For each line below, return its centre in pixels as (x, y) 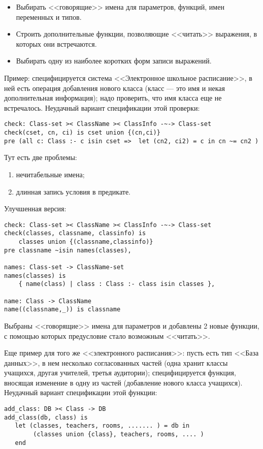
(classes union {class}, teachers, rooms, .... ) (119, 435)
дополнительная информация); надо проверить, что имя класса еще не (113, 98)
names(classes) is (35, 276)
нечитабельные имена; (50, 174)
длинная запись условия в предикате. (73, 191)
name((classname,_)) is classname (62, 310)
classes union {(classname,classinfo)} (86, 242)
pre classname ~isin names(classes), (68, 250)
